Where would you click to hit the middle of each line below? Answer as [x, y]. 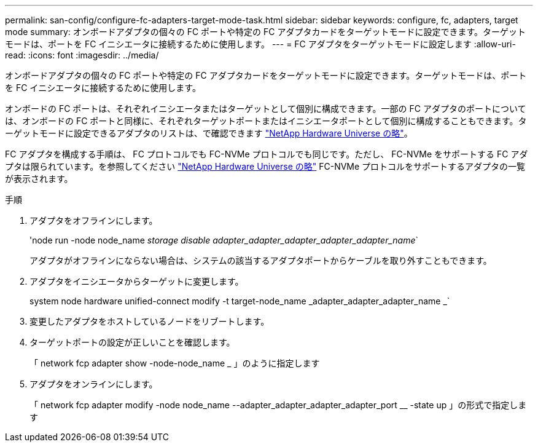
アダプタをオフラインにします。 [94, 220]
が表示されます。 [39, 179]
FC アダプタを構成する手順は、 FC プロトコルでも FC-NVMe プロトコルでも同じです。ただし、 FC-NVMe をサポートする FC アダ [267, 154]
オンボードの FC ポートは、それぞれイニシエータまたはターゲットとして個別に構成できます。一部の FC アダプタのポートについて [266, 109]
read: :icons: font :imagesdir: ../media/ [82, 55]
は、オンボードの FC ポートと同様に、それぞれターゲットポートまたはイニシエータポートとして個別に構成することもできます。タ [266, 121]
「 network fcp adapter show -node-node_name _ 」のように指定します [175, 363]
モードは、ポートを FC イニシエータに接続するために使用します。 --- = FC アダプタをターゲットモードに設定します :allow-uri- [260, 44]
